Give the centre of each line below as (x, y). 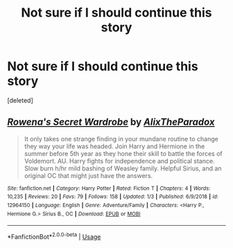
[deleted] (20, 100)
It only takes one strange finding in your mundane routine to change (121, 139)
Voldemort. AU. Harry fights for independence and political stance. (119, 161)
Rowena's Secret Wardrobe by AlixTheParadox (111, 122)
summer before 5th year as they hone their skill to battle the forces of (123, 153)
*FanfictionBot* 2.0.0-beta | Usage (54, 236)
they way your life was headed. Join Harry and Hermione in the (114, 146)
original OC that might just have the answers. (88, 175)
